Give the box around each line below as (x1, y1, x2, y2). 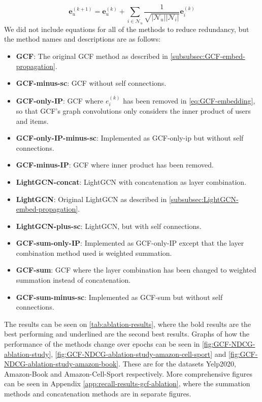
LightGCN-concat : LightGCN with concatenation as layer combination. (16, 176, 247, 187)
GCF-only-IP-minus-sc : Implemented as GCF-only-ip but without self (16, 132, 244, 143)
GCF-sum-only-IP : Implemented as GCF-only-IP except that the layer (16, 238, 244, 248)
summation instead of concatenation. (16, 275, 131, 285)
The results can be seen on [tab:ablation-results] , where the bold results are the (4, 318, 251, 329)
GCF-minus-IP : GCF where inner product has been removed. (16, 159, 214, 170)
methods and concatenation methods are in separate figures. (4, 388, 191, 399)
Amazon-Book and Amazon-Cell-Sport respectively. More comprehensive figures (4, 368, 253, 379)
